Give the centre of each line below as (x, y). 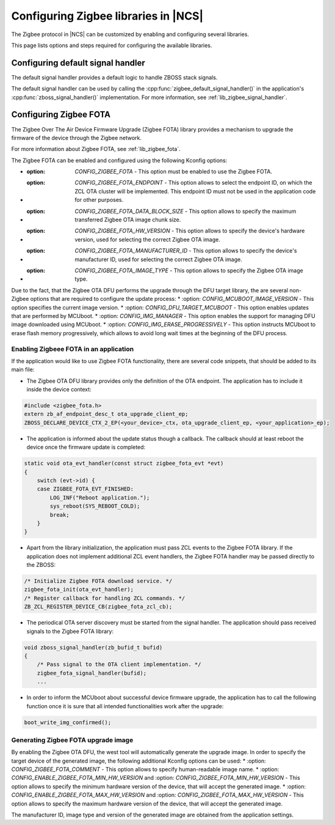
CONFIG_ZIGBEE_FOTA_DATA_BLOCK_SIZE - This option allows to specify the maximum (186, 211)
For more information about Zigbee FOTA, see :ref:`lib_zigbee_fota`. (96, 149)
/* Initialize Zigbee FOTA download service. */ (98, 581)
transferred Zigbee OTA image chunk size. (128, 220)
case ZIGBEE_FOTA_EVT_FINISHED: (85, 489)
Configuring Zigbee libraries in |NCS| (107, 16)
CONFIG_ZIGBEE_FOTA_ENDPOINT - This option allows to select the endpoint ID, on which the (193, 183)
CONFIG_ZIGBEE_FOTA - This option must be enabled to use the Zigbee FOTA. (174, 172)
